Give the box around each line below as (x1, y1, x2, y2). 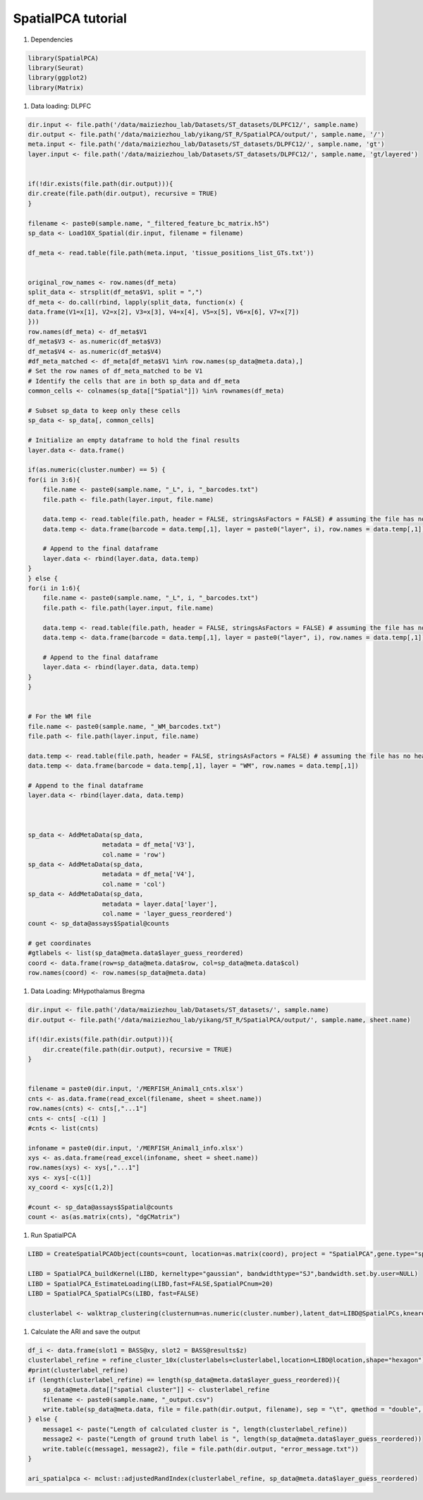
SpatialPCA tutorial (13, 11, 127, 26)
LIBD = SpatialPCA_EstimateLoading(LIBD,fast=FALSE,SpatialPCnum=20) (27, 1279, 274, 1288)
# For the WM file (27, 713, 92, 720)
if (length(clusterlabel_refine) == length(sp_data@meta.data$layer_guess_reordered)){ (27, 1375, 341, 1384)
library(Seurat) (27, 63, 85, 72)
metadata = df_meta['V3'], (102, 841, 195, 849)
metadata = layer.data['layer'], (102, 899, 218, 908)
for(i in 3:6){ (27, 476, 80, 484)
